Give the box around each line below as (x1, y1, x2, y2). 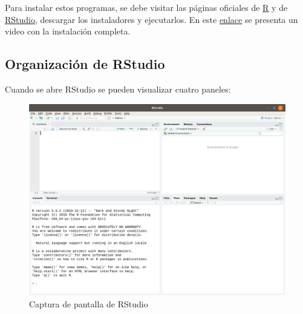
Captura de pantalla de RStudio (29, 297, 148, 310)
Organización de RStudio (5, 54, 165, 73)
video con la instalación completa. (5, 25, 131, 38)
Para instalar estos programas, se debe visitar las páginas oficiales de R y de (5, 1, 288, 13)
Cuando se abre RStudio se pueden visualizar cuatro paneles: (5, 82, 231, 95)
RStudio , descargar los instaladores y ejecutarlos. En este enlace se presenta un (5, 13, 298, 25)
